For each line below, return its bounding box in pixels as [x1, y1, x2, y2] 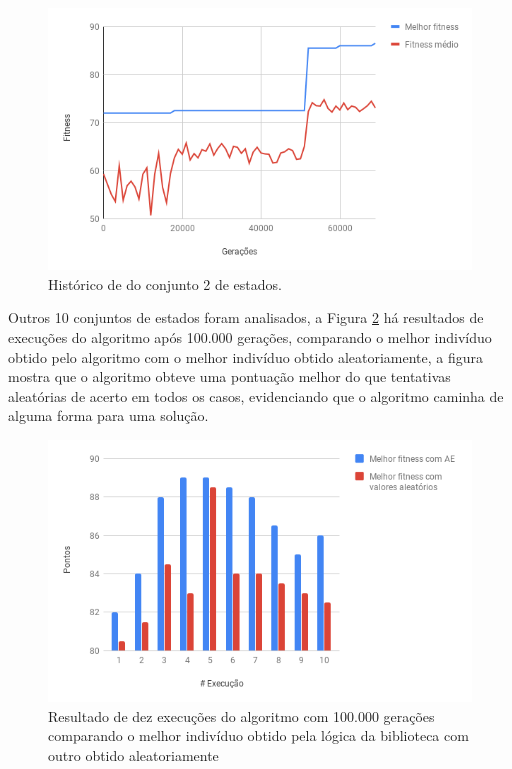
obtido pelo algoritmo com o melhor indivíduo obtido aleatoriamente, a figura [8, 346, 484, 367]
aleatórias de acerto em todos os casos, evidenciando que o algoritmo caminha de [8, 385, 504, 406]
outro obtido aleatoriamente [48, 744, 219, 765]
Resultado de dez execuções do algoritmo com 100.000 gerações [48, 705, 435, 726]
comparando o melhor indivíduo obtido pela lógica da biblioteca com [48, 725, 469, 746]
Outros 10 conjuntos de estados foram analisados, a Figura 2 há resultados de [8, 307, 484, 328]
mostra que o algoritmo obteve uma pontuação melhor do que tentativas [8, 366, 451, 387]
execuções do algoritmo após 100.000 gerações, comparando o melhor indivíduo [8, 326, 492, 347]
